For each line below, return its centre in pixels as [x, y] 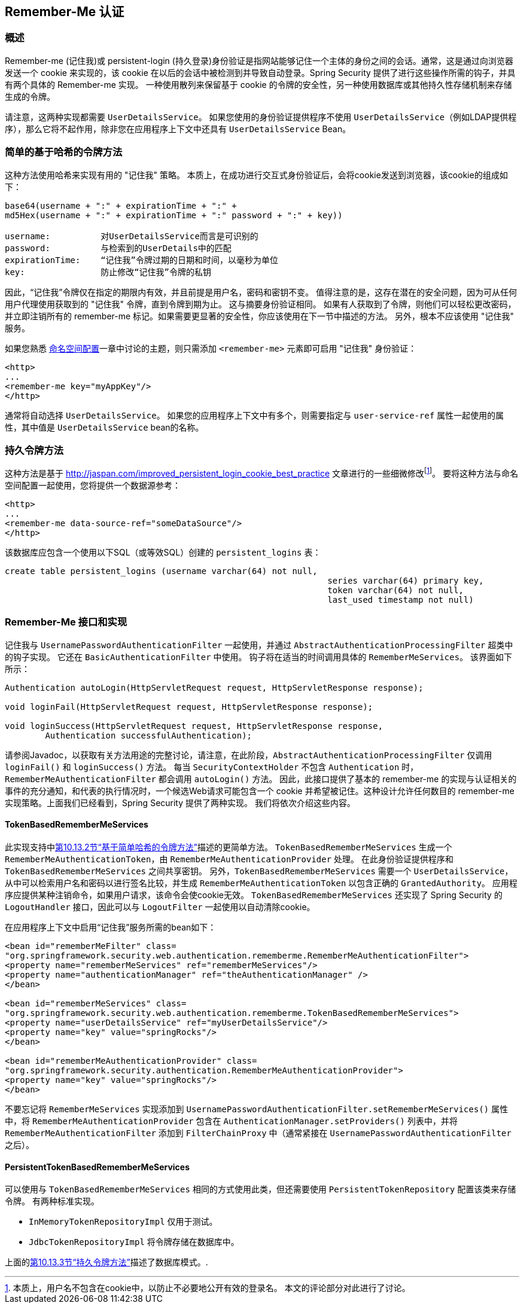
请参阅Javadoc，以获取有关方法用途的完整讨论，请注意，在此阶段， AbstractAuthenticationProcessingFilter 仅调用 [249, 755]
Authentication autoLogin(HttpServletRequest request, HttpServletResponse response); [214, 687]
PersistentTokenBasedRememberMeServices [98, 1167]
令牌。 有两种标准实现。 [52, 1201]
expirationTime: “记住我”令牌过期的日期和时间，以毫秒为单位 [142, 260]
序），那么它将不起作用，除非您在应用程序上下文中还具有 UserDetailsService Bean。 [178, 129]
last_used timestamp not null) [400, 599]
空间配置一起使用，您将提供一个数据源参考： [93, 485]
